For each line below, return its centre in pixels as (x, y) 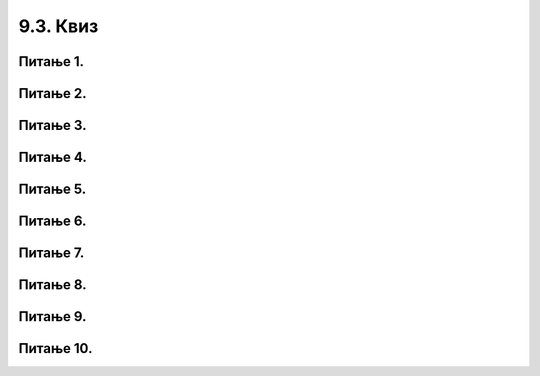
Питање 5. (52, 189)
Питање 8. (52, 285)
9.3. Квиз (58, 26)
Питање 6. (52, 221)
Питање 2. (52, 93)
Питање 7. (51, 253)
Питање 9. (52, 316)
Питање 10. (55, 348)
